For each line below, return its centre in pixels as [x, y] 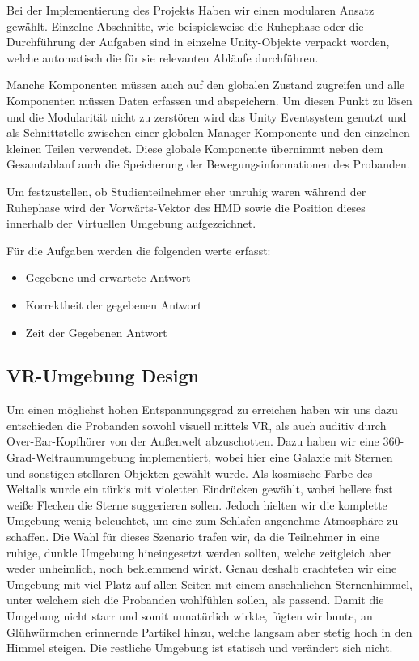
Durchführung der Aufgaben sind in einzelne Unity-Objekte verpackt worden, [198, 42]
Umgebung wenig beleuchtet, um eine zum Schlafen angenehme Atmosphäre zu [203, 520]
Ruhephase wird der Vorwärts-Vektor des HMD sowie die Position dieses [186, 207]
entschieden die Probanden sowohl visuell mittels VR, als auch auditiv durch [197, 425]
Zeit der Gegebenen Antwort [96, 332]
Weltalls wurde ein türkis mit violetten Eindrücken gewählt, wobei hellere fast [200, 489]
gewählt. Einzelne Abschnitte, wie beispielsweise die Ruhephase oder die [185, 26]
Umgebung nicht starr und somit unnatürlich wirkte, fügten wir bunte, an [190, 616]
